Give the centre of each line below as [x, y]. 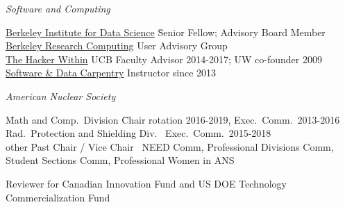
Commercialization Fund [58, 197]
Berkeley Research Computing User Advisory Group [117, 45]
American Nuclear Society [61, 96]
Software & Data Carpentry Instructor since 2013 [111, 73]
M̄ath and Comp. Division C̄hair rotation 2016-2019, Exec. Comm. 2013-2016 [173, 119]
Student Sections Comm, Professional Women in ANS [120, 160]
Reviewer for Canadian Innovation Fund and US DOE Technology [146, 183]
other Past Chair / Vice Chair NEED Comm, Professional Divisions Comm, [170, 146]
